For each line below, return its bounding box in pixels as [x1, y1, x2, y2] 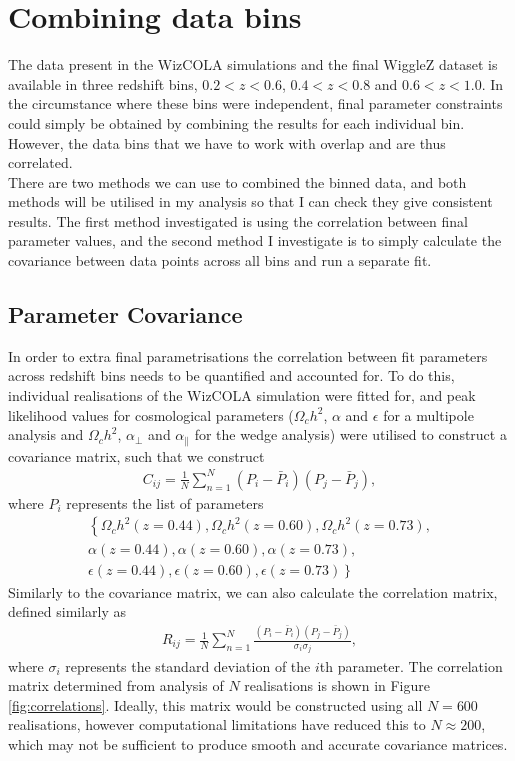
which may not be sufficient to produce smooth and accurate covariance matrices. [8, 733, 508, 754]
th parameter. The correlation [319, 655, 503, 676]
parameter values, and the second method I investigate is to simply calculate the [8, 230, 502, 251]
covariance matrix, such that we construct [8, 445, 265, 466]
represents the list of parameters [66, 492, 264, 513]
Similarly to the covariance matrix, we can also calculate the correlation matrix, [8, 581, 498, 602]
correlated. [8, 152, 73, 173]
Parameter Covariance [8, 299, 243, 330]
